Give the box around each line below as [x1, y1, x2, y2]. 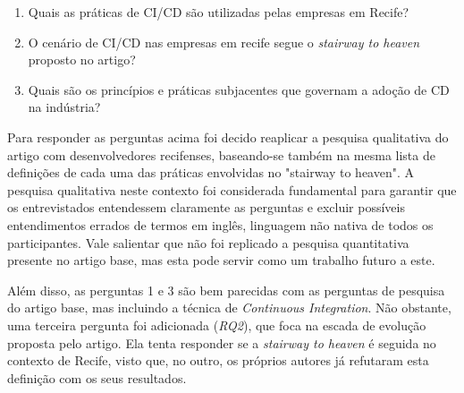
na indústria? [28, 98, 101, 116]
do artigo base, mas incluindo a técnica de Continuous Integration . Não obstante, [7, 298, 451, 317]
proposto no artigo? [28, 50, 136, 69]
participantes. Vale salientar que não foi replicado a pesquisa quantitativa [7, 233, 409, 252]
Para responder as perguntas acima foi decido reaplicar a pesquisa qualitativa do [7, 127, 449, 146]
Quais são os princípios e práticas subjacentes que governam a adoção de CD [28, 80, 450, 98]
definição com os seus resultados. [7, 368, 187, 387]
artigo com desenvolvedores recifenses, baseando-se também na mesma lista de [7, 145, 435, 164]
